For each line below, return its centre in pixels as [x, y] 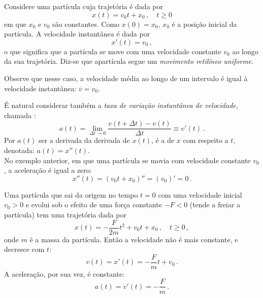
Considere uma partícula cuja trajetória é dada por [84, 6]
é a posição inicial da [204, 24]
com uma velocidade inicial [200, 194]
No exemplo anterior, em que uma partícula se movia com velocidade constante [127, 160]
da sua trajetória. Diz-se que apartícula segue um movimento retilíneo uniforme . [129, 61]
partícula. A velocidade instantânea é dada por [77, 34]
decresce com [24, 249]
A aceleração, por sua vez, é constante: [64, 273]
